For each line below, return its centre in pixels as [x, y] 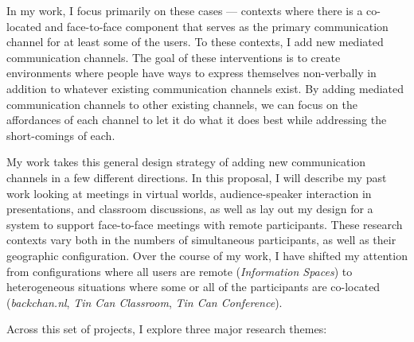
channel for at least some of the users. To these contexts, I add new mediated [195, 42]
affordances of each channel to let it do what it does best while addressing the [197, 120]
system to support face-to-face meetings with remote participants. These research [205, 224]
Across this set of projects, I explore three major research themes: [167, 329]
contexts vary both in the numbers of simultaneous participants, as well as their [201, 240]
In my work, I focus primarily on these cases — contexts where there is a [185, 10]
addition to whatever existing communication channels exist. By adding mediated [205, 88]
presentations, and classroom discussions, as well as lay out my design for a [190, 209]
